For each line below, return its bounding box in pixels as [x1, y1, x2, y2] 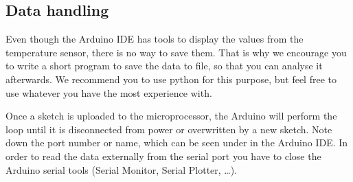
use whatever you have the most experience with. [5, 85, 212, 100]
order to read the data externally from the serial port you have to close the [5, 148, 321, 163]
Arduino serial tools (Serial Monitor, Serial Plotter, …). [5, 162, 238, 177]
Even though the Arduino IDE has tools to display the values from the [5, 32, 304, 46]
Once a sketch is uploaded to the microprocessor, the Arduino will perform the [5, 109, 337, 123]
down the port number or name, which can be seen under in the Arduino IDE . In [5, 135, 348, 150]
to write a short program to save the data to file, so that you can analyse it [5, 58, 323, 73]
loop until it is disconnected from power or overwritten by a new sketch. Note [5, 122, 332, 136]
